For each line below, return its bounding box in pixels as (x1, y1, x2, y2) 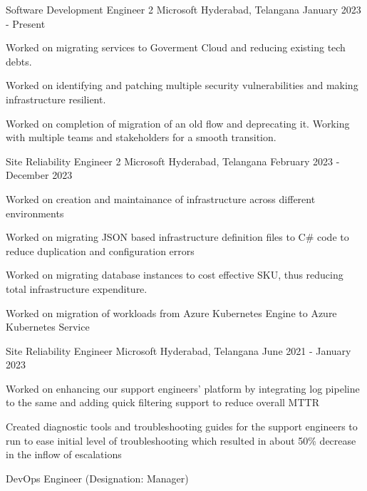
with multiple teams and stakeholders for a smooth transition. (6, 130, 276, 145)
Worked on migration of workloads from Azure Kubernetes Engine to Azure (6, 305, 337, 320)
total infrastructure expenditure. (6, 281, 148, 296)
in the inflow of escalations (6, 447, 122, 462)
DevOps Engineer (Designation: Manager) (6, 470, 189, 485)
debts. (6, 53, 32, 68)
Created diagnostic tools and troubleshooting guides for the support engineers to (6, 419, 358, 434)
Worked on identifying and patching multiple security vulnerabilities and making (6, 78, 358, 93)
